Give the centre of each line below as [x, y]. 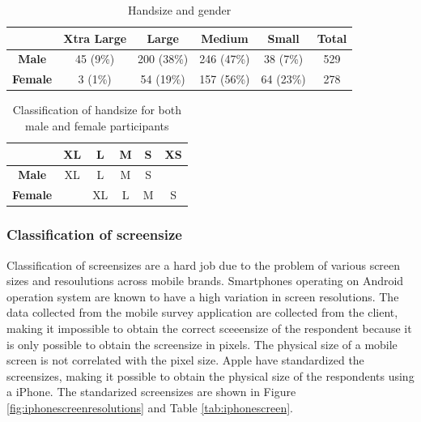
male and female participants [97, 125]
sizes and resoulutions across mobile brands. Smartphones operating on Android [205, 281]
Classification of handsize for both [97, 110]
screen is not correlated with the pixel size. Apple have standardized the [185, 360]
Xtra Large [95, 38]
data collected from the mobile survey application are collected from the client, [202, 312]
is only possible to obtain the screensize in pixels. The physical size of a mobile [202, 344]
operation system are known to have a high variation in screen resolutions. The [203, 296]
